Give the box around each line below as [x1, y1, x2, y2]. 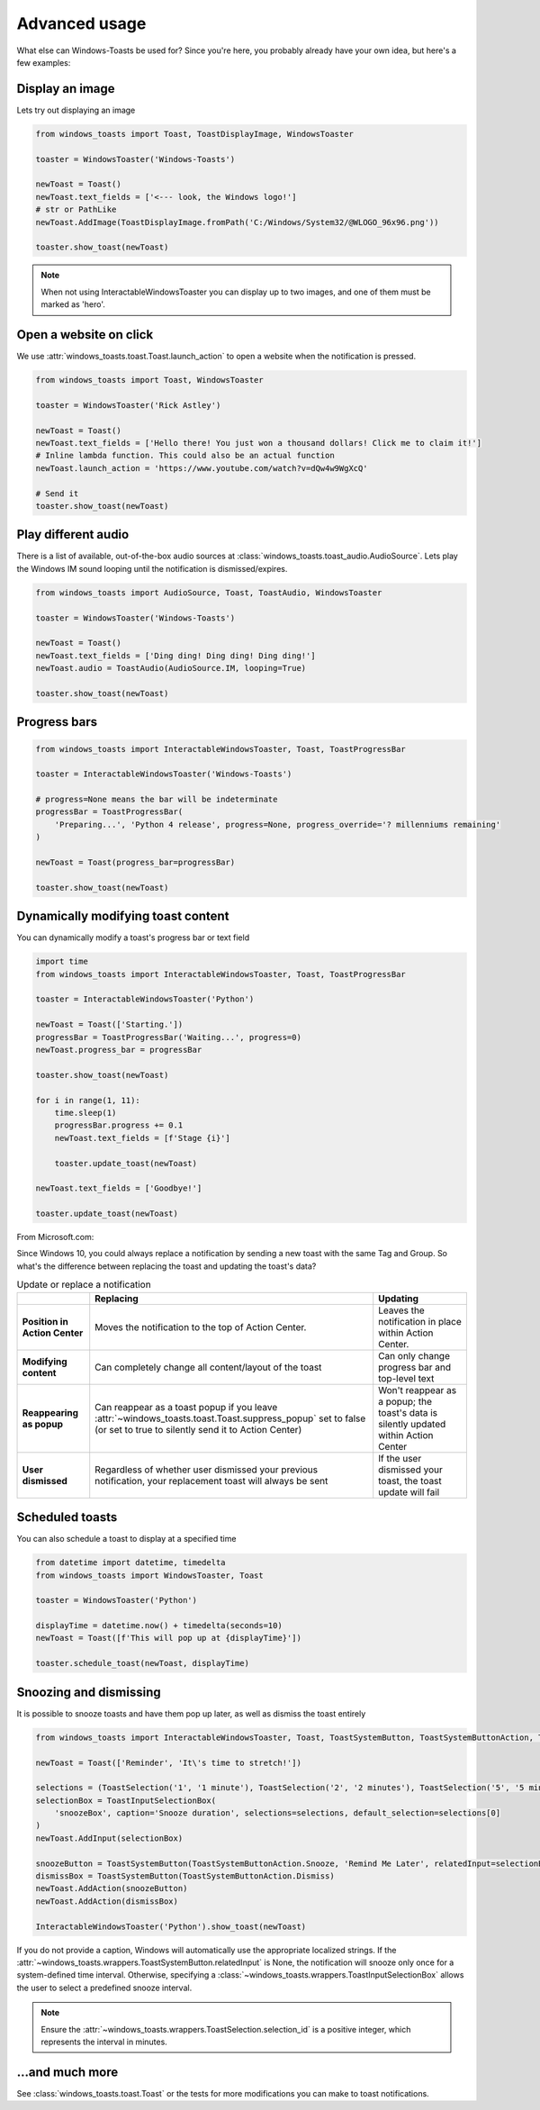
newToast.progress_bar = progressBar [35, 1045, 202, 1055]
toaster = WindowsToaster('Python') [35, 1595, 198, 1606]
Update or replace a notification [16, 1279, 152, 1291]
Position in [22, 1315, 69, 1327]
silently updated [378, 1417, 446, 1430]
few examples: [16, 57, 71, 68]
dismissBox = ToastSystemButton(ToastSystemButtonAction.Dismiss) [35, 1871, 335, 1881]
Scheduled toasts [16, 1509, 118, 1526]
